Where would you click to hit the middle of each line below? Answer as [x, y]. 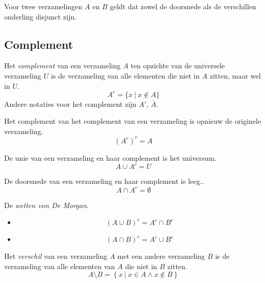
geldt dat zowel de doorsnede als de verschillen [183, 6]
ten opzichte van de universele [178, 65]
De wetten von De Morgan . [46, 205]
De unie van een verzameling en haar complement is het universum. [110, 157]
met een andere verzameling [161, 256]
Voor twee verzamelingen [43, 6]
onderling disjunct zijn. [40, 16]
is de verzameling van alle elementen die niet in [125, 75]
